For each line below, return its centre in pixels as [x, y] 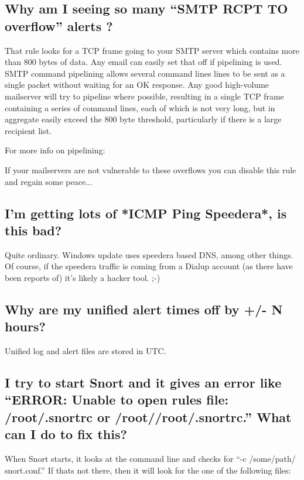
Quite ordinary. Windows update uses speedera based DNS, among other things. [149, 254]
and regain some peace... [49, 181]
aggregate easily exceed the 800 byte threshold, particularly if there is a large [143, 119]
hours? [25, 326]
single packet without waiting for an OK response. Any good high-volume [137, 85]
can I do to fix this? [66, 434]
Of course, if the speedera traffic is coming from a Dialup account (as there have [149, 266]
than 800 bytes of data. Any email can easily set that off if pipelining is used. [144, 62]
